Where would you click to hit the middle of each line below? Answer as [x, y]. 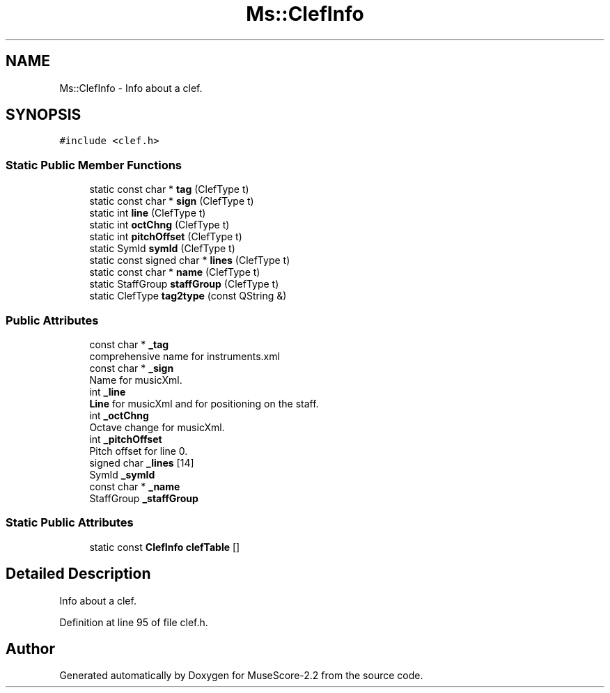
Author [30, 648]
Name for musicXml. [136, 380]
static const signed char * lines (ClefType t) [190, 260]
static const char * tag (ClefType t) [169, 189]
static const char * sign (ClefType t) [172, 201]
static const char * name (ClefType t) [175, 272]
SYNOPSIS [44, 115]
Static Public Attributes [70, 523]
